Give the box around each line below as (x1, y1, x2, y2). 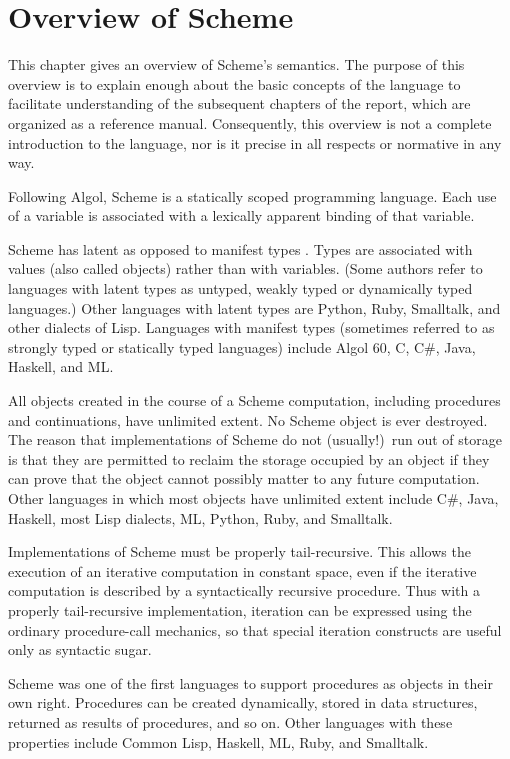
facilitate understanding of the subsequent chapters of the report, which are (8, 93, 471, 114)
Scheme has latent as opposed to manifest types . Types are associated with (8, 238, 473, 259)
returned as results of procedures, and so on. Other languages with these (8, 711, 453, 732)
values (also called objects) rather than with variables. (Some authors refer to (8, 258, 483, 279)
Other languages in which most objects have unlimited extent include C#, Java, (8, 488, 499, 508)
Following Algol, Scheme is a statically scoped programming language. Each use (8, 185, 497, 206)
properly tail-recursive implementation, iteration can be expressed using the (8, 599, 472, 620)
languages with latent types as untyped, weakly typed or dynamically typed (8, 278, 473, 299)
